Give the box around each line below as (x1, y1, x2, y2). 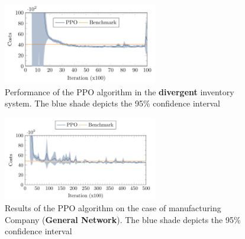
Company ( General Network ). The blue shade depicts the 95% (5, 213, 241, 225)
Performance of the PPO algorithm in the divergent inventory (5, 85, 234, 98)
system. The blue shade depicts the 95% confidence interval (5, 97, 220, 109)
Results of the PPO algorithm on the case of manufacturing (5, 202, 221, 214)
